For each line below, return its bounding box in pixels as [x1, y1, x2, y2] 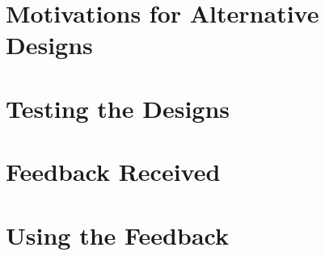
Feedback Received [6, 155, 221, 188]
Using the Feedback [6, 218, 229, 251]
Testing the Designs [6, 91, 230, 124]
